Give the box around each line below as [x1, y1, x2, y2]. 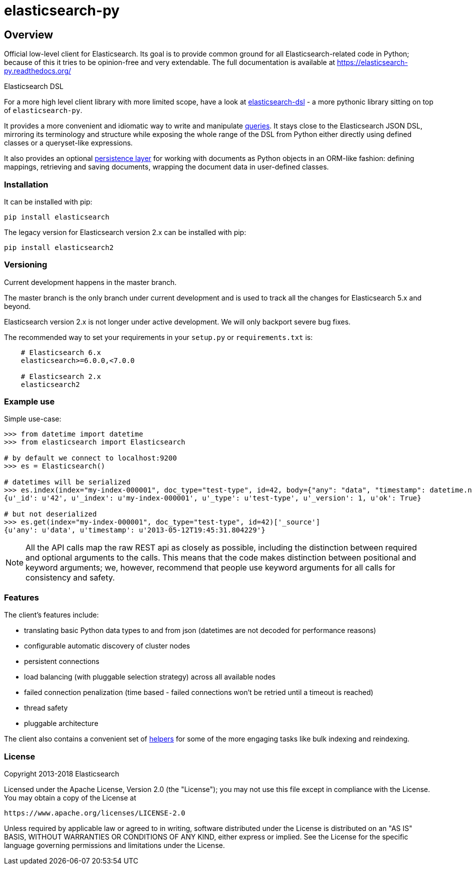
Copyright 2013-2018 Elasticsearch [4, 769, 119, 778]
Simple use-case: [4, 414, 61, 423]
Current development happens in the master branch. [4, 277, 176, 286]
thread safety [24, 703, 68, 712]
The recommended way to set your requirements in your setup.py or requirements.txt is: [4, 332, 313, 341]
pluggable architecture [24, 719, 98, 728]
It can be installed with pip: [4, 197, 92, 206]
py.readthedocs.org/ [4, 66, 71, 75]
